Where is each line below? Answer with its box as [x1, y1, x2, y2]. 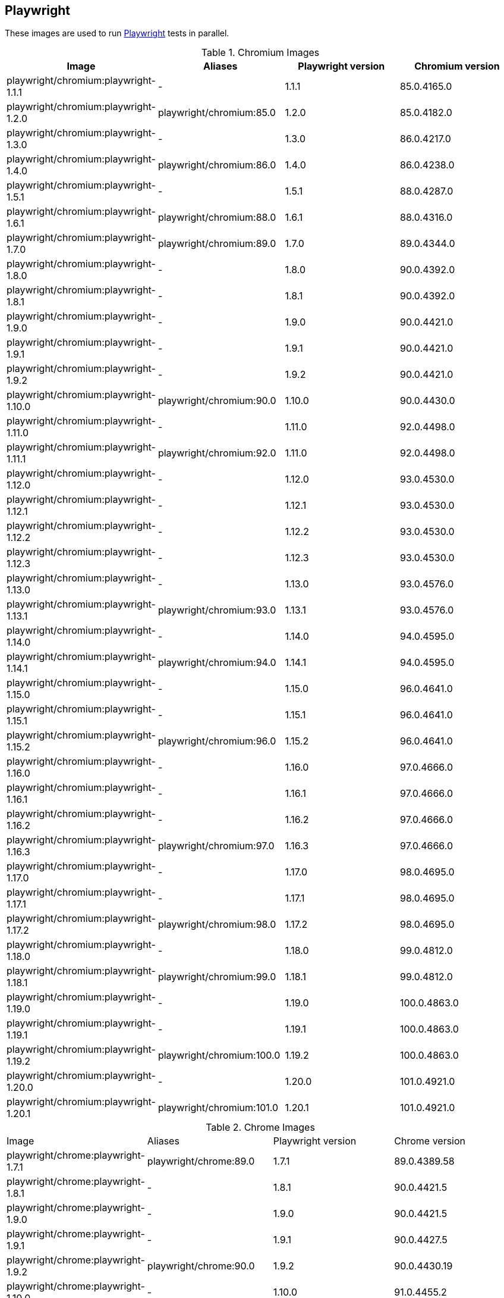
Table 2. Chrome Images [206, 1121, 315, 1134]
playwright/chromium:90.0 [157, 395, 276, 407]
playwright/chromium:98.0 [157, 918, 276, 931]
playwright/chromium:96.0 [157, 735, 276, 747]
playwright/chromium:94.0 [157, 656, 276, 669]
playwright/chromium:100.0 [157, 1049, 281, 1062]
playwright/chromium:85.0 [157, 107, 276, 119]
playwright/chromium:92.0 [157, 447, 276, 459]
